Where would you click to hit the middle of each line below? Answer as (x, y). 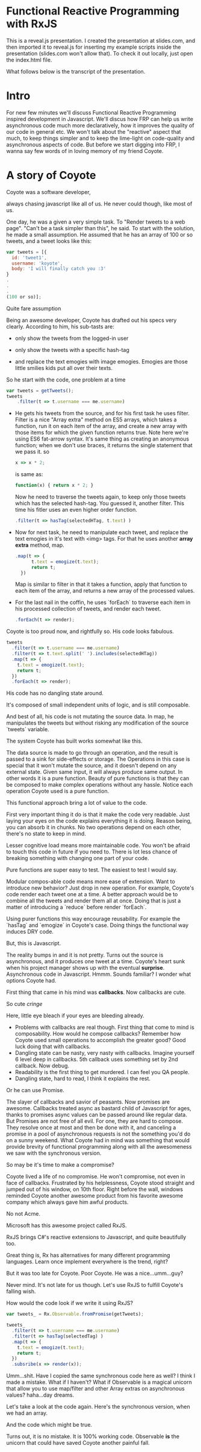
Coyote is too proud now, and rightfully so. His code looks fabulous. (90, 632)
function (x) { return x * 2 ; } (54, 486)
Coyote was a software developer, (49, 192)
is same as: (29, 474)
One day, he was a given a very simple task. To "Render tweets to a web (96, 222)
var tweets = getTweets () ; (40, 391)
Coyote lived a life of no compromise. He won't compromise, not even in (96, 1177)
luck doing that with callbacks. (53, 1046)
